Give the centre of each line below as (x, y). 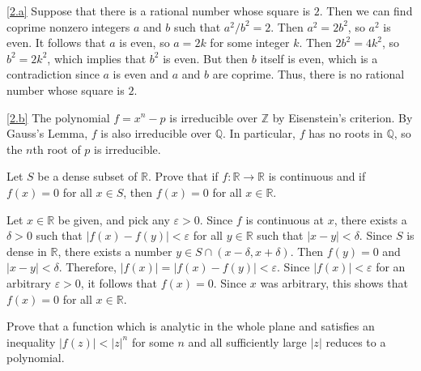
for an (391, 267)
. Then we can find (366, 11)
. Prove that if (183, 176)
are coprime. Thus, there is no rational (308, 74)
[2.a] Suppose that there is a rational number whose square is (159, 11)
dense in (27, 251)
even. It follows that (56, 43)
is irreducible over (214, 117)
